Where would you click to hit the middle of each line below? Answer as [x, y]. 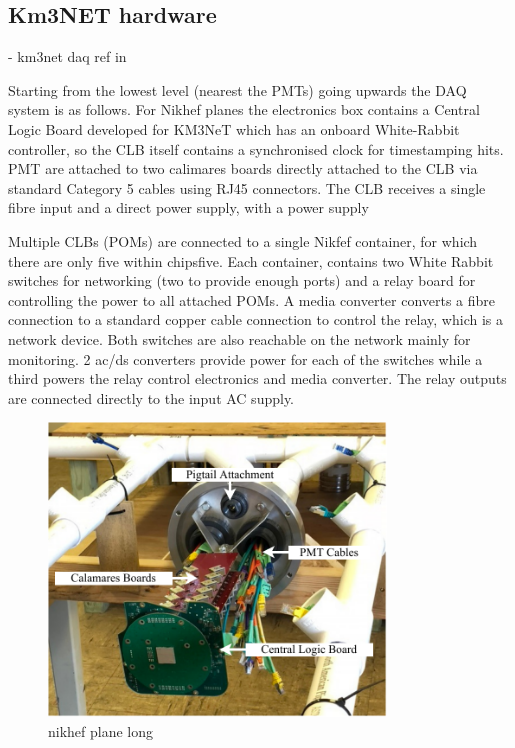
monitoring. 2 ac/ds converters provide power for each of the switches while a [245, 358]
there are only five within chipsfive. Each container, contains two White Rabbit [251, 260]
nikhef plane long [101, 730]
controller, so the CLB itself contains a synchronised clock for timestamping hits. [256, 148]
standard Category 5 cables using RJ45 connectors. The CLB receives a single [247, 187]
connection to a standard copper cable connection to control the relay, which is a [255, 319]
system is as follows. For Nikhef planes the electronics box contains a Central [244, 109]
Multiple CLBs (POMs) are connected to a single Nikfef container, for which [243, 240]
